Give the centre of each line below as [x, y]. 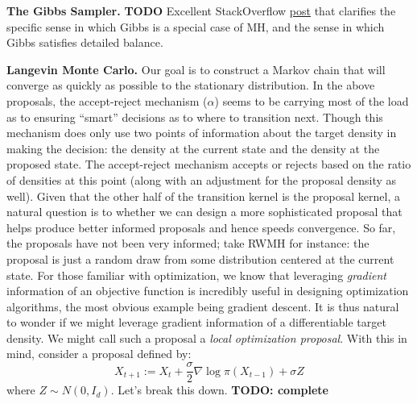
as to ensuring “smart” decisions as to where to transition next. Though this [195, 117]
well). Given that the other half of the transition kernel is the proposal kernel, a [203, 196]
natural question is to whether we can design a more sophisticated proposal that [204, 212]
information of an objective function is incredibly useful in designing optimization [208, 291]
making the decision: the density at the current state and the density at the [193, 148]
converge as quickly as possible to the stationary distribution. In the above [191, 85]
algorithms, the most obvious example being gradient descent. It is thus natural [203, 306]
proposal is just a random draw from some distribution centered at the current [200, 258]
